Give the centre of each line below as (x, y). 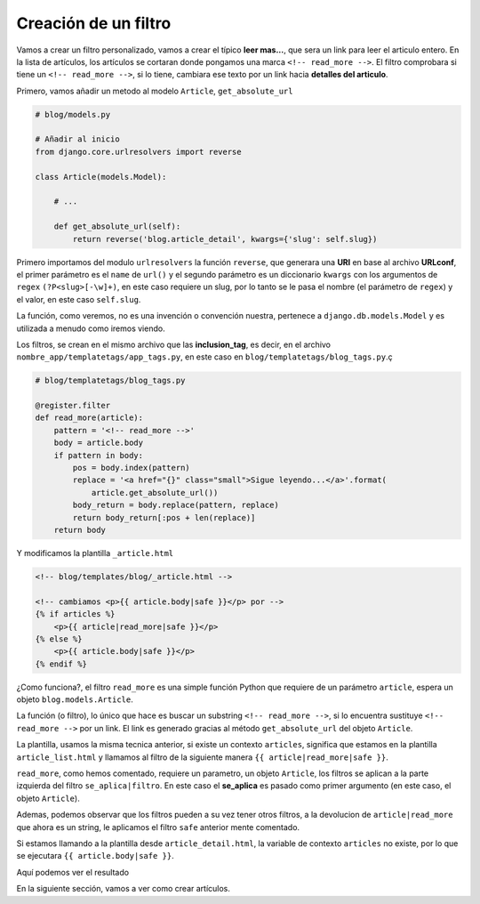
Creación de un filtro (94, 23)
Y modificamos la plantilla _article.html (95, 553)
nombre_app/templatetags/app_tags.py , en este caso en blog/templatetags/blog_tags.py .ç (204, 357)
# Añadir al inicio (77, 139)
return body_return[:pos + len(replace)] (164, 517)
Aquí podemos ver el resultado (72, 872)
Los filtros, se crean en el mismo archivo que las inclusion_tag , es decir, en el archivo (174, 344)
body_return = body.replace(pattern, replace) (176, 505)
